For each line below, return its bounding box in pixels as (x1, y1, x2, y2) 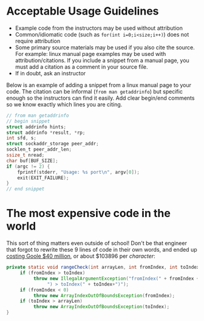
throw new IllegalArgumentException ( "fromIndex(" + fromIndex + (33, 275, 200, 281)
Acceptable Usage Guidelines (6, 4, 159, 18)
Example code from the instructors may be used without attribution (15, 24, 183, 32)
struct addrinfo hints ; (6, 123, 67, 130)
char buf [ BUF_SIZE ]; (6, 157, 59, 164)
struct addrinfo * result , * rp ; (6, 129, 86, 136)
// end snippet (6, 186, 45, 192)
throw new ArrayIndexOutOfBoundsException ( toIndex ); (33, 304, 170, 310)
